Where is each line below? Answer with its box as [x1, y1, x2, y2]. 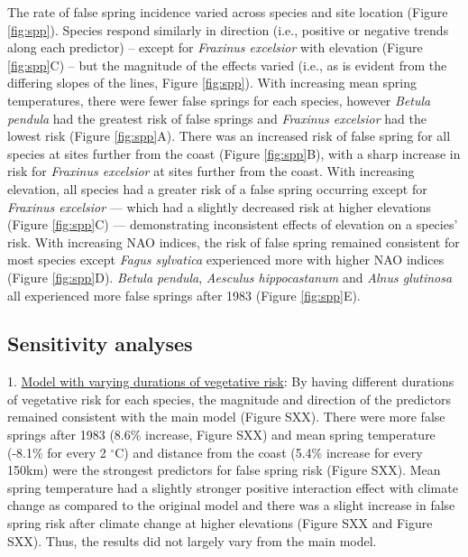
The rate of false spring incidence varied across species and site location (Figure [7, 3, 448, 21]
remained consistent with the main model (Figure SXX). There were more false [7, 407, 445, 426]
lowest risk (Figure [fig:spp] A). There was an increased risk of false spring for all [7, 126, 451, 145]
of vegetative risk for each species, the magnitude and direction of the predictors [7, 389, 452, 408]
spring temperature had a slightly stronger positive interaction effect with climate [7, 478, 458, 497]
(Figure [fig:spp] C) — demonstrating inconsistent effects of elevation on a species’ [7, 215, 458, 234]
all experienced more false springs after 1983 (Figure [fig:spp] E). [7, 285, 361, 304]
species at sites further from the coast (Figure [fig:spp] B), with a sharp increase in [7, 144, 461, 162]
